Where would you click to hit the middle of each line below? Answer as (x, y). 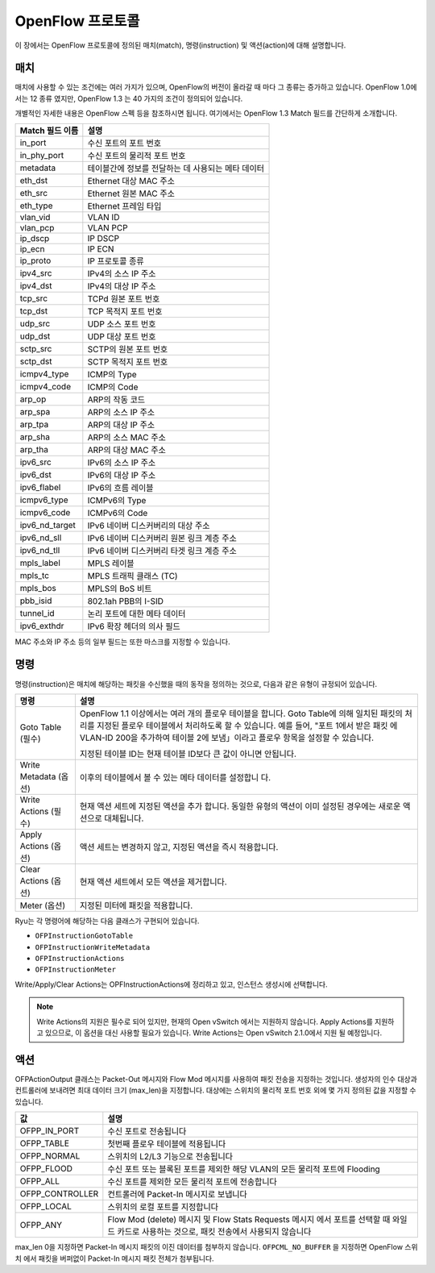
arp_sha (35, 437)
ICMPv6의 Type (117, 500)
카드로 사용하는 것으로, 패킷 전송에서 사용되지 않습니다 (214, 1232)
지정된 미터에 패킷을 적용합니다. (136, 905)
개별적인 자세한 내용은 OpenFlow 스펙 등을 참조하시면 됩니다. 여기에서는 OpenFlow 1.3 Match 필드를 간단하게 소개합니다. (206, 114)
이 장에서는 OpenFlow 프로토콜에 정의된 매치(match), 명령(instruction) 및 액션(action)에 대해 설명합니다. (180, 45)
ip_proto (35, 260)
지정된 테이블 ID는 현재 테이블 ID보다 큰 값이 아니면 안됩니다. (188, 754)
